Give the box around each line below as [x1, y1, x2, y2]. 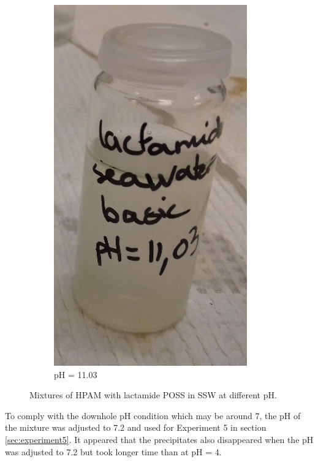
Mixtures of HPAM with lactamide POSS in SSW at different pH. [29, 388, 277, 401]
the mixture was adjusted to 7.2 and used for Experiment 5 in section [5, 421, 267, 434]
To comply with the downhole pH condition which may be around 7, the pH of [5, 409, 301, 422]
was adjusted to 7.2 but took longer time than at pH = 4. [5, 445, 222, 458]
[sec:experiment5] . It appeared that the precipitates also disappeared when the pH [5, 433, 314, 445]
